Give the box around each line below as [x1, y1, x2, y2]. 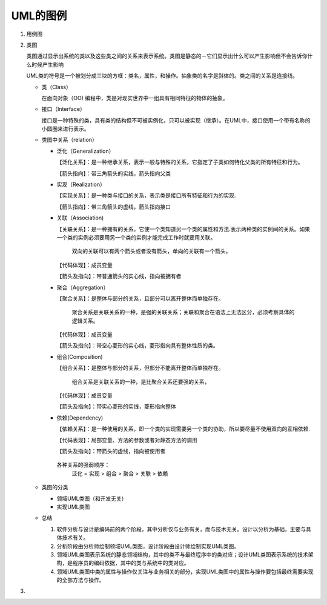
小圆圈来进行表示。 [41, 125, 90, 133]
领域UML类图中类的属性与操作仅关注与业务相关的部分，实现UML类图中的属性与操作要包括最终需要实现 [56, 567, 314, 575]
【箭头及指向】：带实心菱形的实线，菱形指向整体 [56, 403, 176, 410]
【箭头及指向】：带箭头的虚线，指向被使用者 [56, 447, 166, 455]
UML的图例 [11, 9, 67, 22]
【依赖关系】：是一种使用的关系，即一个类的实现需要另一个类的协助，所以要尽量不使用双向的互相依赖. [56, 425, 311, 433]
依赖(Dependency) [56, 414, 104, 421]
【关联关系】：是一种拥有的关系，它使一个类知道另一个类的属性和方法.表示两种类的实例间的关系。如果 [56, 225, 311, 233]
